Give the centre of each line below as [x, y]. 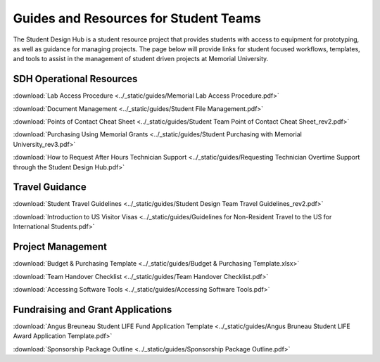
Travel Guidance [50, 187]
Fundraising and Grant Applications [93, 309]
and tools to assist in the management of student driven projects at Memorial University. [141, 59]
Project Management [60, 247]
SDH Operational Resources [75, 79]
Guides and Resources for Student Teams [137, 18]
